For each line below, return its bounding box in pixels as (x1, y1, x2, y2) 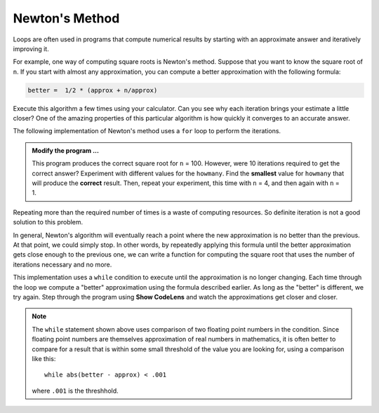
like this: (32, 354, 56, 363)
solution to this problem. (13, 218, 84, 226)
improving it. (13, 44, 49, 53)
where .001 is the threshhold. (32, 386, 119, 395)
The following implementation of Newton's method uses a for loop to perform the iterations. (13, 127, 281, 135)
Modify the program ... (32, 146, 100, 154)
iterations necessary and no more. (13, 260, 112, 269)
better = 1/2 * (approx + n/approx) (27, 86, 158, 94)
